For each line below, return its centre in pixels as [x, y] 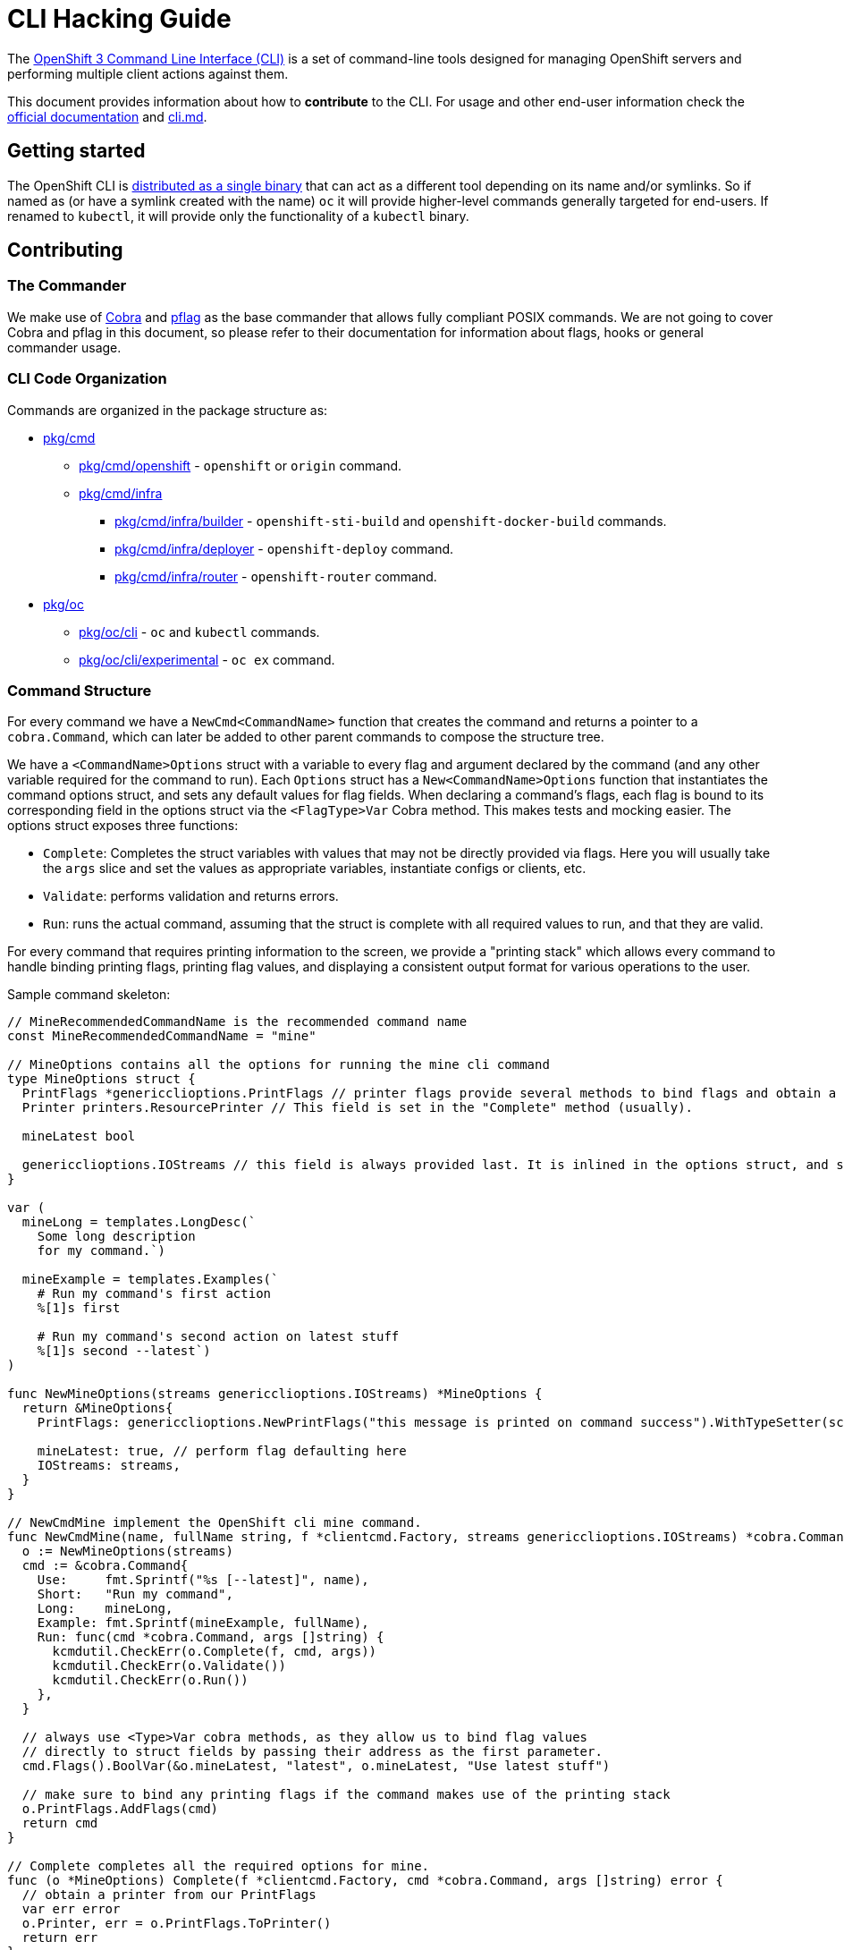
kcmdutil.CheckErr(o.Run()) [150, 1680]
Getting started [76, 151]
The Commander [67, 286]
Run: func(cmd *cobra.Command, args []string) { [211, 1637]
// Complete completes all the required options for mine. [219, 1866]
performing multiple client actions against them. [148, 73]
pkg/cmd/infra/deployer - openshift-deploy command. [284, 548]
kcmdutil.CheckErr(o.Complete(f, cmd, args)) [215, 1652]
